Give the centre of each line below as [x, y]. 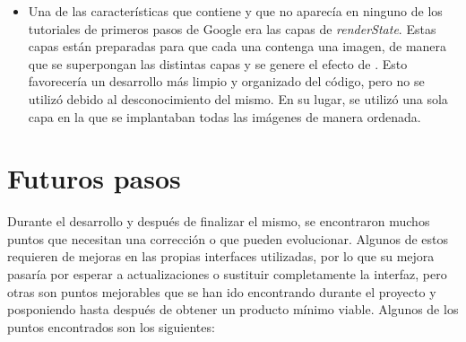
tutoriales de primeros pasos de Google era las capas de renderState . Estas [232, 28]
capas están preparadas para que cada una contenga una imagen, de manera [237, 46]
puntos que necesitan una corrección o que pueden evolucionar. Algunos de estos [228, 238]
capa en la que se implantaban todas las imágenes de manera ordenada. [224, 116]
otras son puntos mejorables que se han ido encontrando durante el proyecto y [222, 291]
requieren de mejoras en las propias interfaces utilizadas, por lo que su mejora [221, 256]
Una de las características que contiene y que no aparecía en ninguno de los [235, 11]
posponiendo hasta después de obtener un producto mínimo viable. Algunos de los [233, 309]
